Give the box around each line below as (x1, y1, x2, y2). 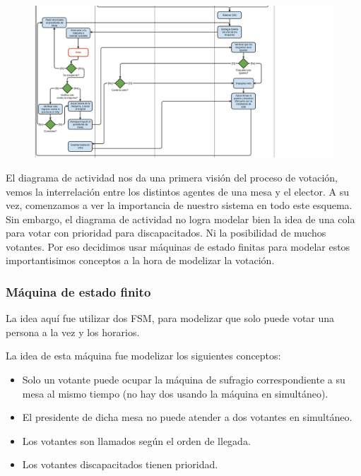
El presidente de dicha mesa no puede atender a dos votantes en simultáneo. (22, 410, 353, 424)
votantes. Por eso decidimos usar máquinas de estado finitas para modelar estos (6, 239, 350, 254)
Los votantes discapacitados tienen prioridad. (22, 457, 218, 472)
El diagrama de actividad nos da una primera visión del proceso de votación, (6, 169, 338, 184)
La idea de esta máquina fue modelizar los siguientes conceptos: (6, 348, 281, 363)
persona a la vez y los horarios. (6, 324, 140, 339)
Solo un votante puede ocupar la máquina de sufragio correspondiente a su (22, 372, 345, 387)
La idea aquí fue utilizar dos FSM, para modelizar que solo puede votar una (6, 311, 335, 326)
